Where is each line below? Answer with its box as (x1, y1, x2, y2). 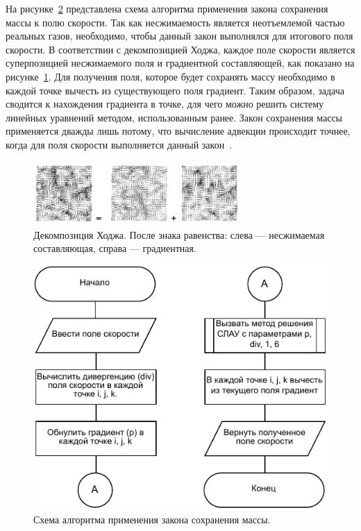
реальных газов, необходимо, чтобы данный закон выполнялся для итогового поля (6, 28, 353, 43)
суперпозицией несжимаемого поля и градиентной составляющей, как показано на (6, 56, 355, 70)
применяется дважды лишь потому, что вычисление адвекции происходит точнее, (6, 124, 351, 138)
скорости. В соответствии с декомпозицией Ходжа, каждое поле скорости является (6, 42, 355, 56)
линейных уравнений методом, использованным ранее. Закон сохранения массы (6, 110, 343, 124)
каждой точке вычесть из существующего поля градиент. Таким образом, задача (6, 83, 345, 97)
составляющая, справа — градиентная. (33, 241, 196, 255)
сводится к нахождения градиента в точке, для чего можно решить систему (6, 96, 324, 111)
